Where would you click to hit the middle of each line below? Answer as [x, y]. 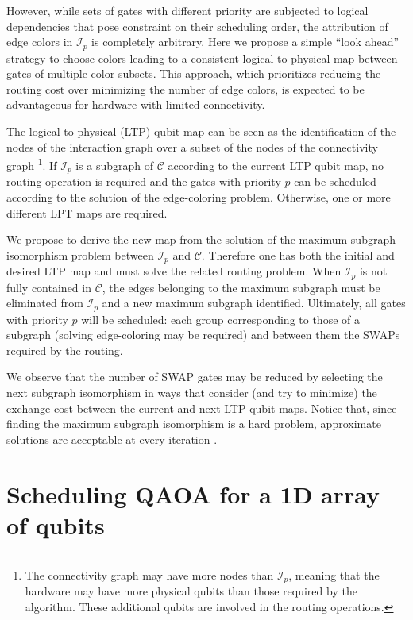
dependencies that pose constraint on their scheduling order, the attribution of [197, 26]
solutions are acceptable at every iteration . [112, 439]
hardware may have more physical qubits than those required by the [191, 591]
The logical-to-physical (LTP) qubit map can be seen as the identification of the [201, 131]
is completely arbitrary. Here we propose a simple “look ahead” [245, 42]
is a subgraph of [115, 165]
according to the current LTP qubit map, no [276, 165]
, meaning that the [334, 574]
